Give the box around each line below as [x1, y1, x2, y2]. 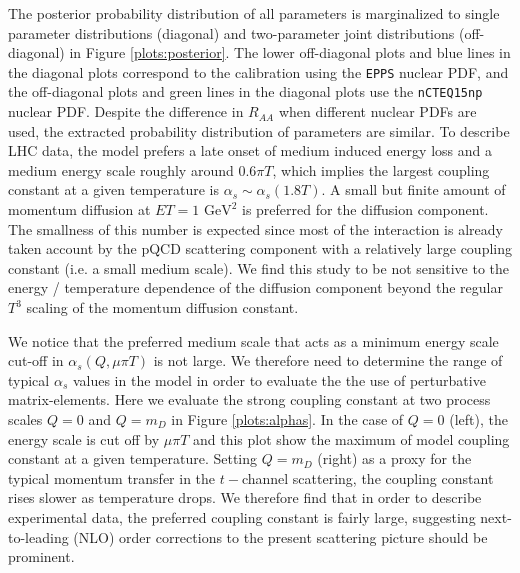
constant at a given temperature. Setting [8, 448, 258, 469]
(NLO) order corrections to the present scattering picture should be [73, 526, 488, 547]
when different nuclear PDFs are [278, 101, 477, 122]
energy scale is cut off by [8, 428, 160, 449]
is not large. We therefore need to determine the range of [153, 350, 503, 371]
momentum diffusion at [8, 199, 151, 220]
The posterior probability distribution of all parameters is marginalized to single [8, 3, 500, 23]
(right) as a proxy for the [317, 448, 472, 469]
